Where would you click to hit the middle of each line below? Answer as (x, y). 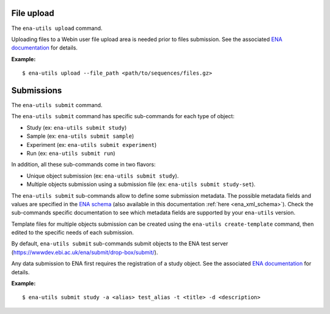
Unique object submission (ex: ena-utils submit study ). (103, 176)
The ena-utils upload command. (57, 28)
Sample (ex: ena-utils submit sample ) (80, 136)
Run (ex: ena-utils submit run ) (71, 153)
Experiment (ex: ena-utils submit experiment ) (92, 144)
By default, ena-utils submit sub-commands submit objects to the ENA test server (120, 244)
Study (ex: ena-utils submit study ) (77, 127)
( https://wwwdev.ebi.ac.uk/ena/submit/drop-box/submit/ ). (85, 252)
